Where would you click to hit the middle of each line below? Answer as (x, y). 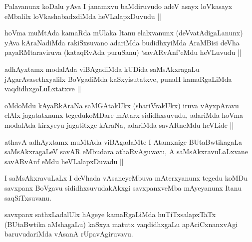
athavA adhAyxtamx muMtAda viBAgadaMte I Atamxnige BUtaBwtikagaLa (124, 141)
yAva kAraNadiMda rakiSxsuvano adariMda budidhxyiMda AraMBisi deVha (122, 42)
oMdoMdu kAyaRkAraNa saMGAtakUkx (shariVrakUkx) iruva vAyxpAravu (122, 105)
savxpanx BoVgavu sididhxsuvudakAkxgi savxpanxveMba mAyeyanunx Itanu (123, 187)
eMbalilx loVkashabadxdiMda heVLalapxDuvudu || (83, 16)
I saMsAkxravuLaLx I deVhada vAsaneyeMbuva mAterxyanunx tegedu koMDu (126, 178)
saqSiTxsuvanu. (28, 197)
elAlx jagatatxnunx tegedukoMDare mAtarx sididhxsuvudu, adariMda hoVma (124, 115)
